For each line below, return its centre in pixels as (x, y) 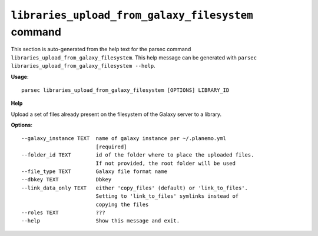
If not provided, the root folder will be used (165, 163)
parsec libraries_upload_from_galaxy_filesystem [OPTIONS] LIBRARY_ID (125, 90)
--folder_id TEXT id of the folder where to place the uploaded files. (138, 155)
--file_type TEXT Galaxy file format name (95, 172)
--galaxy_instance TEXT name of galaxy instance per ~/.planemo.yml (124, 139)
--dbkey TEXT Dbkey (67, 180)
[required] (111, 147)
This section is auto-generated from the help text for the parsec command (101, 49)
